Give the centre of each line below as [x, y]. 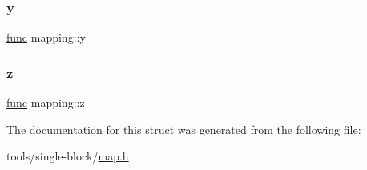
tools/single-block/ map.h [68, 156]
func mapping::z [46, 103]
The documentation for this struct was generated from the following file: [184, 129]
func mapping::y [46, 37]
